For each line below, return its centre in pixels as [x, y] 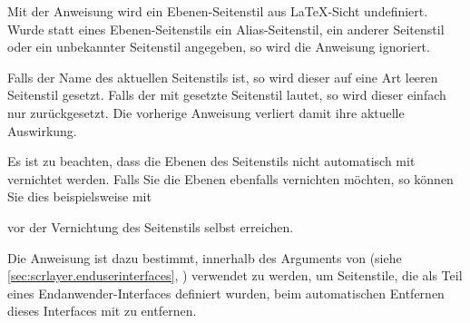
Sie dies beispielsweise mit [79, 196]
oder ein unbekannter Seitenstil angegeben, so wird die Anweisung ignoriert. [219, 47]
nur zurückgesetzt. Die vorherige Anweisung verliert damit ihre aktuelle [206, 112]
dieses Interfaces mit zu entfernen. [102, 311]
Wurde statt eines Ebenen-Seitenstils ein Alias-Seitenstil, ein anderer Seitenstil [226, 29]
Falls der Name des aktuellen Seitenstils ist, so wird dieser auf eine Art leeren [223, 77]
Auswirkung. [42, 130]
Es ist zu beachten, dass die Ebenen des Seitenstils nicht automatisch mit [211, 161]
